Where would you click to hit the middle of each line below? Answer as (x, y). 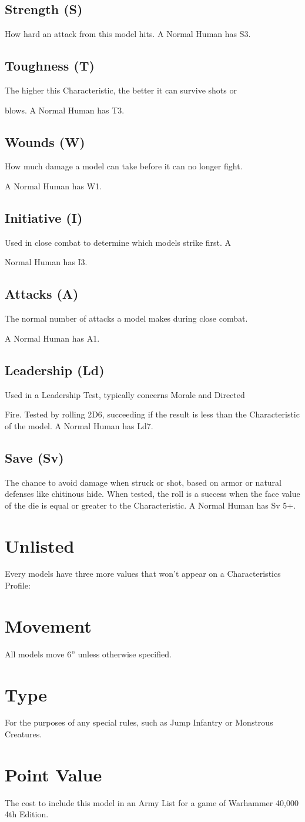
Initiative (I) (44, 217)
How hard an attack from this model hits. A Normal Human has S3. (128, 34)
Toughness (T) (50, 66)
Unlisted (40, 545)
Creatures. (24, 734)
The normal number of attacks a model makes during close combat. (126, 318)
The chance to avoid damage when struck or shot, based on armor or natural (143, 482)
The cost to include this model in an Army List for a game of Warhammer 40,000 (152, 802)
